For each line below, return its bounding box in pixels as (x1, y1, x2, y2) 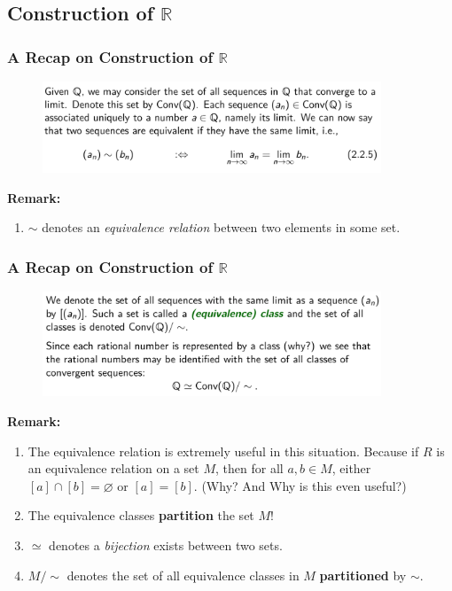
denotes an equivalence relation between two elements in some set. (42, 218, 401, 237)
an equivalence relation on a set (27, 459, 199, 478)
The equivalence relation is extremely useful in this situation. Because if (27, 441, 419, 460)
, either (331, 459, 371, 478)
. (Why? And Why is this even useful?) (193, 476, 407, 494)
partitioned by (319, 565, 407, 584)
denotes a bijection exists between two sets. (49, 535, 283, 554)
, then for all (215, 459, 284, 478)
